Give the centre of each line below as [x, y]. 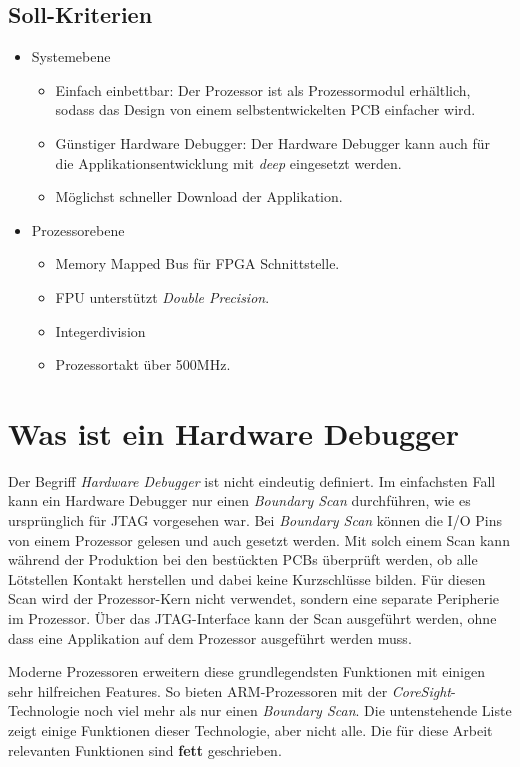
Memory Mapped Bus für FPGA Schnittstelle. [197, 263]
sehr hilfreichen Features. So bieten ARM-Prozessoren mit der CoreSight [230, 690]
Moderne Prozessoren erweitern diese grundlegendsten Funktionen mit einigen [246, 671]
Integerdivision [100, 330]
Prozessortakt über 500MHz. [143, 364]
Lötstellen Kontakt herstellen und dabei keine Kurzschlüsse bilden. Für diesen [247, 578]
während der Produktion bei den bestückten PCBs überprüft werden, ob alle [243, 559]
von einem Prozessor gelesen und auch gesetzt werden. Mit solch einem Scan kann [259, 539]
